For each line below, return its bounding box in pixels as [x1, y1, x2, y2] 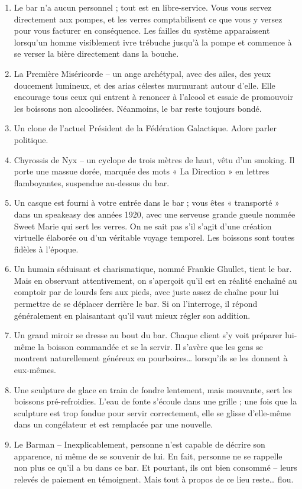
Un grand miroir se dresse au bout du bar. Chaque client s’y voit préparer [14, 329, 282, 341]
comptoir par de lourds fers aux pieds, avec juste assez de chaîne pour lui [14, 286, 279, 298]
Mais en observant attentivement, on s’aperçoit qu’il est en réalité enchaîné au [14, 274, 297, 286]
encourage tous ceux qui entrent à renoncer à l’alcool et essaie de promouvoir [14, 90, 293, 103]
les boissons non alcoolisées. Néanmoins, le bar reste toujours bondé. [14, 102, 262, 114]
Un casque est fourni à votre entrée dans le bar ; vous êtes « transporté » [14, 196, 280, 209]
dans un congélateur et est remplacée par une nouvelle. [14, 418, 213, 430]
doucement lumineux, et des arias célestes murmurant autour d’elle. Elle [14, 79, 275, 91]
